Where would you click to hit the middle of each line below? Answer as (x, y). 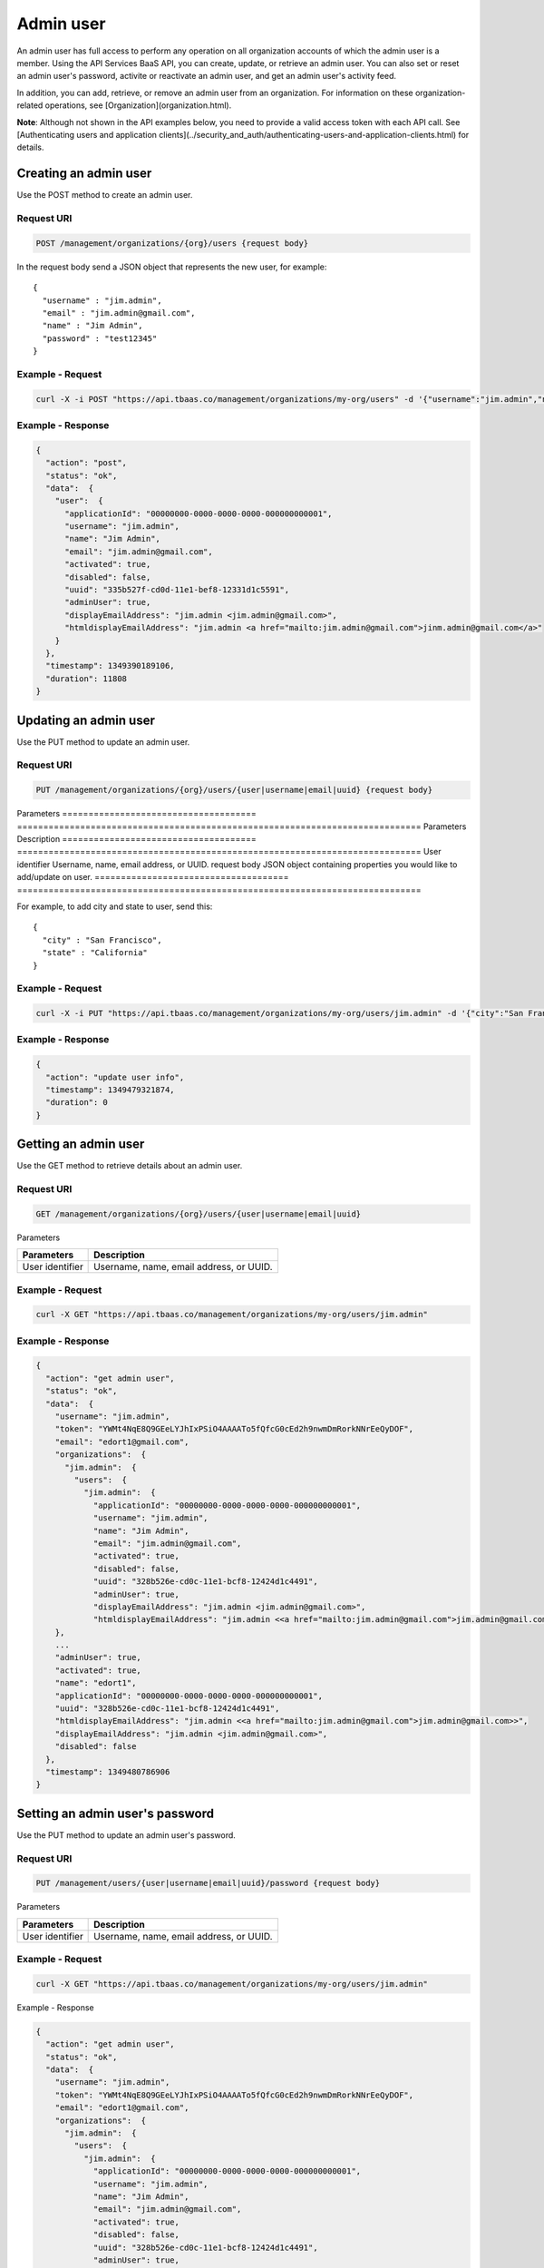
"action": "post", (86, 463)
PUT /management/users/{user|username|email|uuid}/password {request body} (208, 1883)
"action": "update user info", (115, 1077)
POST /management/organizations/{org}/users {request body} (172, 243)
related (30, 105)
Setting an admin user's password (116, 1813)
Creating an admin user (84, 174)
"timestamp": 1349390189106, (111, 666)
